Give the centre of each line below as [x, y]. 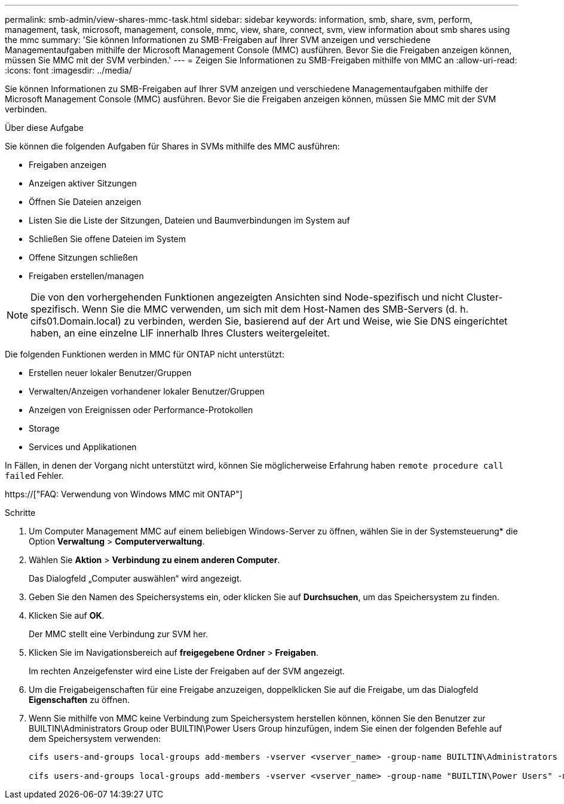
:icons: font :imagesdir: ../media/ [68, 70]
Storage [44, 428]
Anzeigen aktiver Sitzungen [83, 183]
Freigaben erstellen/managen [86, 276]
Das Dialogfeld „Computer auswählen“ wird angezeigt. [135, 578]
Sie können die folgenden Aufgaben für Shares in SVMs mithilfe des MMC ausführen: [172, 146]
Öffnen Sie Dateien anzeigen [85, 202]
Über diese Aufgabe [44, 128]
